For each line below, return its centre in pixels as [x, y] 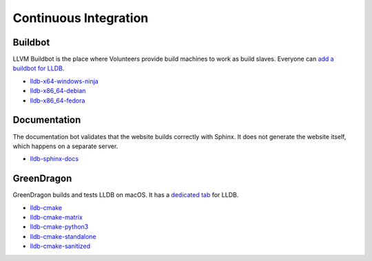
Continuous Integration [81, 18]
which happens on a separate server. [65, 146]
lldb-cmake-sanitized [60, 246]
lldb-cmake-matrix [56, 217]
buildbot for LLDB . [39, 68]
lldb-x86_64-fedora [58, 101]
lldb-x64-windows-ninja [64, 81]
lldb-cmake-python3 [59, 227]
